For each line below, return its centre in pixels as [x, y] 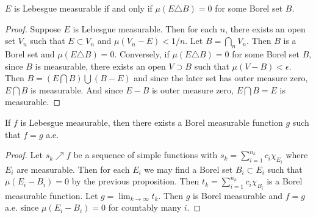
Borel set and [30, 53]
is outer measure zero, [192, 89]
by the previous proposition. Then [135, 181]
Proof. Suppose [33, 28]
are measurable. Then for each [73, 169]
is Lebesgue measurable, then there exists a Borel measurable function [152, 122]
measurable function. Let [52, 195]
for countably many [145, 207]
